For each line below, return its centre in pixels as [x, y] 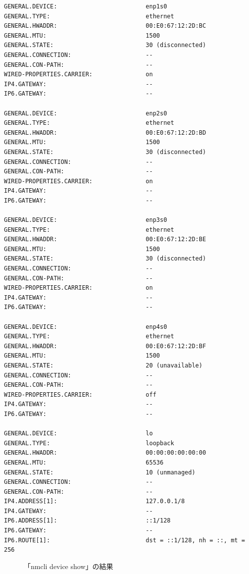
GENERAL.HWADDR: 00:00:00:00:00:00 [105, 453]
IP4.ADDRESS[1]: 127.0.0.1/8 [95, 501]
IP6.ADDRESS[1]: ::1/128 [87, 521]
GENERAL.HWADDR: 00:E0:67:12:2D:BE [105, 239]
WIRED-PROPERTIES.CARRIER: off [80, 394]
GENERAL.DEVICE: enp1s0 [86, 6]
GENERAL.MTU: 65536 [84, 462]
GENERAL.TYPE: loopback [89, 443]
